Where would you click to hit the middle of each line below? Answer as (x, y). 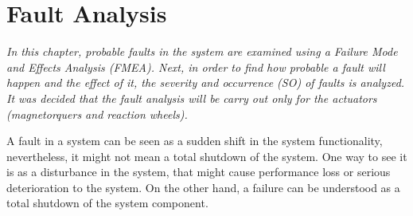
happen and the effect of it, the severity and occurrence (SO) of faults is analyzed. (206, 82)
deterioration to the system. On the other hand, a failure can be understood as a (203, 187)
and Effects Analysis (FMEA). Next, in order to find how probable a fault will (196, 67)
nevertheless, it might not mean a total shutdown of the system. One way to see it (207, 156)
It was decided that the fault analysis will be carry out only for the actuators (192, 98)
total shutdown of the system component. (107, 203)
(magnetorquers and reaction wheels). (97, 114)
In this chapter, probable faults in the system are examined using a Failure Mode (202, 51)
